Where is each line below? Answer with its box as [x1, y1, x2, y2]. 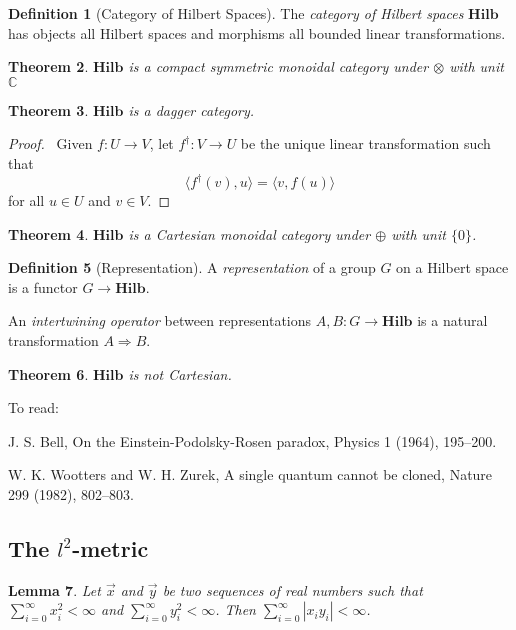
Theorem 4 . [8, 223, 89, 244]
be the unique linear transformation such [240, 133, 491, 154]
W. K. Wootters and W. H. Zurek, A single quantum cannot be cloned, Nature [8, 464, 493, 485]
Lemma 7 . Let [8, 579, 101, 600]
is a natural [417, 310, 488, 331]
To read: [8, 397, 59, 418]
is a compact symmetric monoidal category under [128, 56, 429, 77]
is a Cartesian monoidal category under [128, 223, 371, 244]
